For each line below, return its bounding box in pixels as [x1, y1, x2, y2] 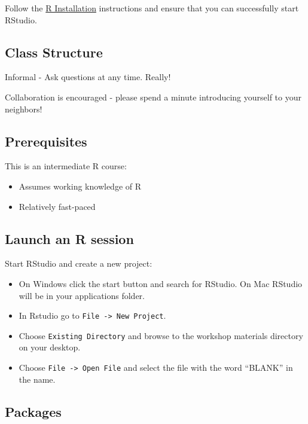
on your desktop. [19, 341, 81, 353]
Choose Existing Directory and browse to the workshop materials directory [19, 329, 303, 341]
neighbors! [5, 102, 42, 115]
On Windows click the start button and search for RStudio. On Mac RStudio [19, 277, 303, 289]
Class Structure [5, 42, 103, 61]
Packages [5, 402, 62, 420]
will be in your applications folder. [19, 289, 145, 301]
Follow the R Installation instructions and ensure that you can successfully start [5, 2, 299, 14]
